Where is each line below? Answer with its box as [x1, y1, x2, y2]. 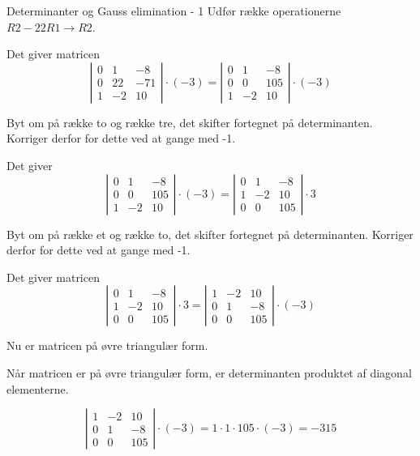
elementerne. [6, 380, 69, 397]
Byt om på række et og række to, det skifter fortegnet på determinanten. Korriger [6, 225, 414, 242]
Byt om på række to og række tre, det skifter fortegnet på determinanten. [6, 113, 373, 130]
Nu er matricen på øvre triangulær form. [6, 337, 208, 354]
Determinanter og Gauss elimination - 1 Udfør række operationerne [6, 2, 341, 19]
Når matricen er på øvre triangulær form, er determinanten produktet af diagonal [6, 364, 412, 381]
